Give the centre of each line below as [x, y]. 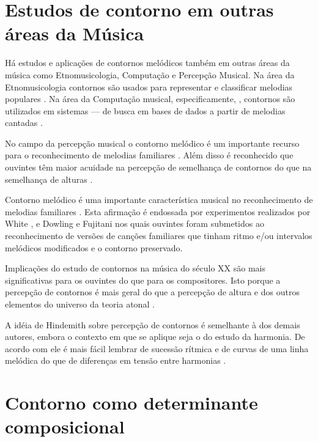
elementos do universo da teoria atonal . [80, 304]
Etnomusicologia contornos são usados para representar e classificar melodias [149, 87]
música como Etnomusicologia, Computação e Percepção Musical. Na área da [150, 74]
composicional [65, 426]
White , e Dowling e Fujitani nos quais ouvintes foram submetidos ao [135, 223]
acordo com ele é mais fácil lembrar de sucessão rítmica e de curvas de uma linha [157, 348]
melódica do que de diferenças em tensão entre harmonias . [116, 360]
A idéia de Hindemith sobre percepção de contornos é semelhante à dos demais [153, 324]
